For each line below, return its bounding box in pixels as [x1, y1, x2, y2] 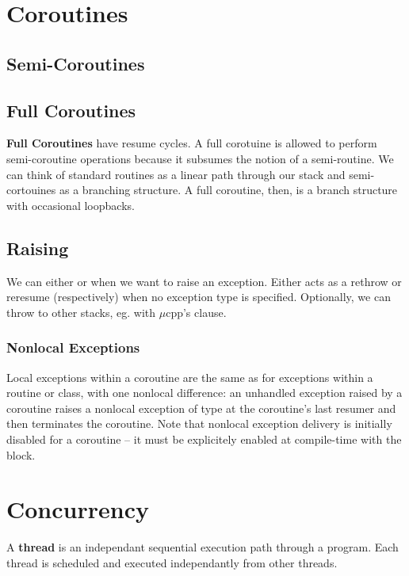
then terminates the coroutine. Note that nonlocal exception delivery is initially [6, 415, 392, 432]
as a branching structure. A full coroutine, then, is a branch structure [59, 181, 398, 198]
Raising [6, 235, 69, 260]
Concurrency [6, 493, 149, 525]
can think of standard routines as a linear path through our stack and [6, 166, 346, 182]
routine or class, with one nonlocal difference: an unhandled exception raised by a [6, 384, 403, 401]
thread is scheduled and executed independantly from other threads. [6, 554, 338, 570]
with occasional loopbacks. [6, 196, 135, 213]
